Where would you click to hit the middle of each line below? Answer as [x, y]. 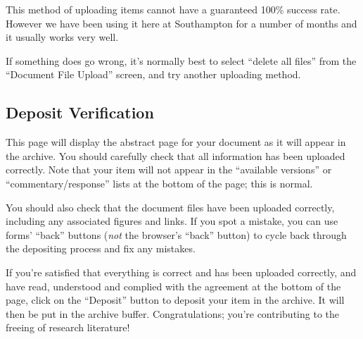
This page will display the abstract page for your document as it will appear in [176, 142]
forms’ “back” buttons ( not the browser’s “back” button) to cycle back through [176, 234]
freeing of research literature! [68, 327]
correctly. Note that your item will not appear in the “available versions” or [169, 169]
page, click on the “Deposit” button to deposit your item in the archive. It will [175, 300]
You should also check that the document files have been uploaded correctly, [170, 207]
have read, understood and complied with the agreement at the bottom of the [173, 286]
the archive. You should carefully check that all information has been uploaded [176, 155]
